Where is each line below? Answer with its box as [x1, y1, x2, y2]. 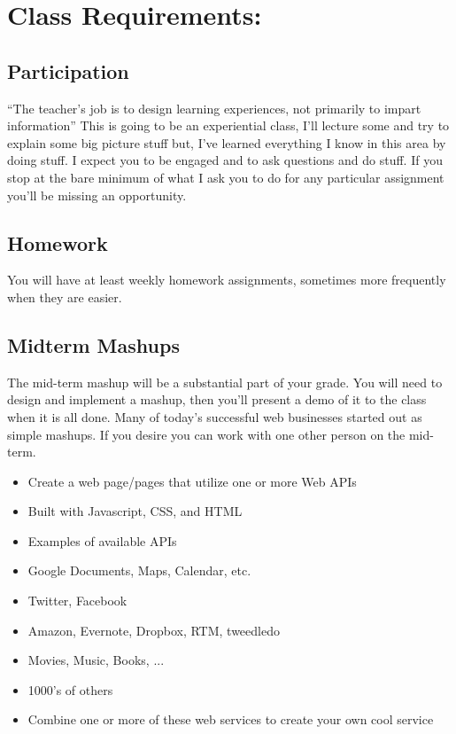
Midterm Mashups [7, 331, 180, 358]
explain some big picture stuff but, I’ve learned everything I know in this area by [7, 133, 446, 152]
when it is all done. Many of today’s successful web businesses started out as [7, 407, 422, 426]
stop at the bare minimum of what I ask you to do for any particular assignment [7, 168, 444, 186]
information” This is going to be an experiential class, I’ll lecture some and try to [7, 116, 450, 135]
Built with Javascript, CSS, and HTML [27, 502, 243, 520]
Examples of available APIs [27, 531, 177, 550]
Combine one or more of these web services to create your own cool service [27, 710, 434, 729]
